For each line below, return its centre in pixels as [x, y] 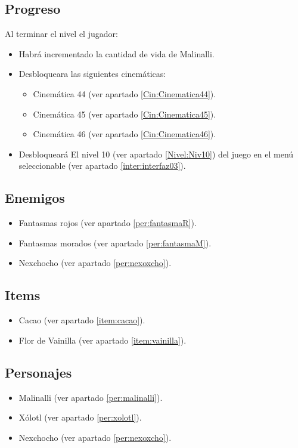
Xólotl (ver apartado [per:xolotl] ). [80, 417]
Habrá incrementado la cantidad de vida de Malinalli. [117, 53]
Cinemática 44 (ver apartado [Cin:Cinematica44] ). [125, 93]
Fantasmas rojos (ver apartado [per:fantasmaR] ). [108, 223]
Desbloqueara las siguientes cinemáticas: [92, 74]
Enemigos [35, 198]
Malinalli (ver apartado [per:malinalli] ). [91, 397]
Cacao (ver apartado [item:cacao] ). [82, 320]
